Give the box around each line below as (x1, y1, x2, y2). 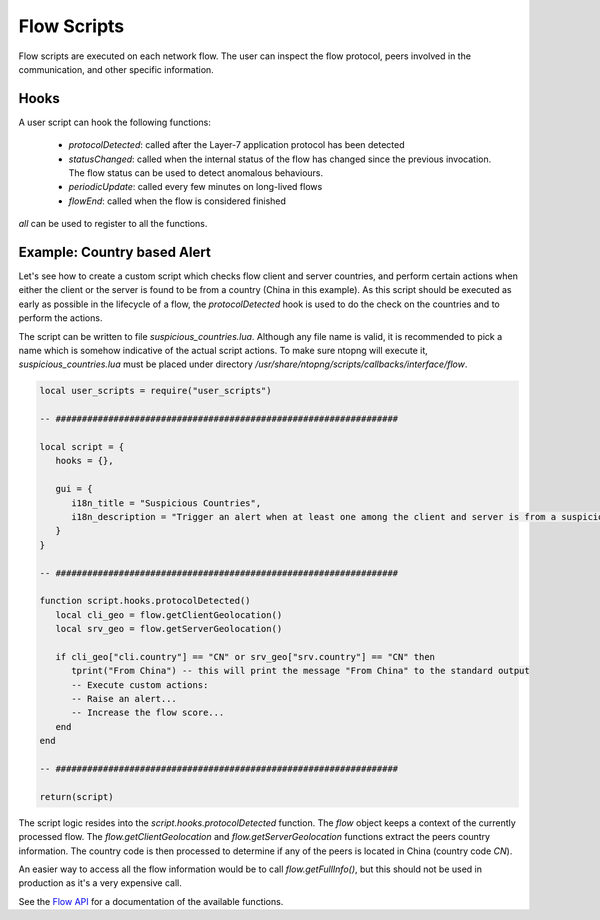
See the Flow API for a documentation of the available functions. (18, 895, 284, 907)
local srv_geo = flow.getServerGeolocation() (55, 623, 283, 635)
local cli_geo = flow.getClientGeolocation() (55, 609, 283, 620)
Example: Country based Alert (18, 244, 212, 260)
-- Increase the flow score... (71, 707, 225, 719)
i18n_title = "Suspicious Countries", (71, 497, 262, 509)
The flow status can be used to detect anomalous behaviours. (68, 167, 324, 179)
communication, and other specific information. (18, 63, 214, 75)
